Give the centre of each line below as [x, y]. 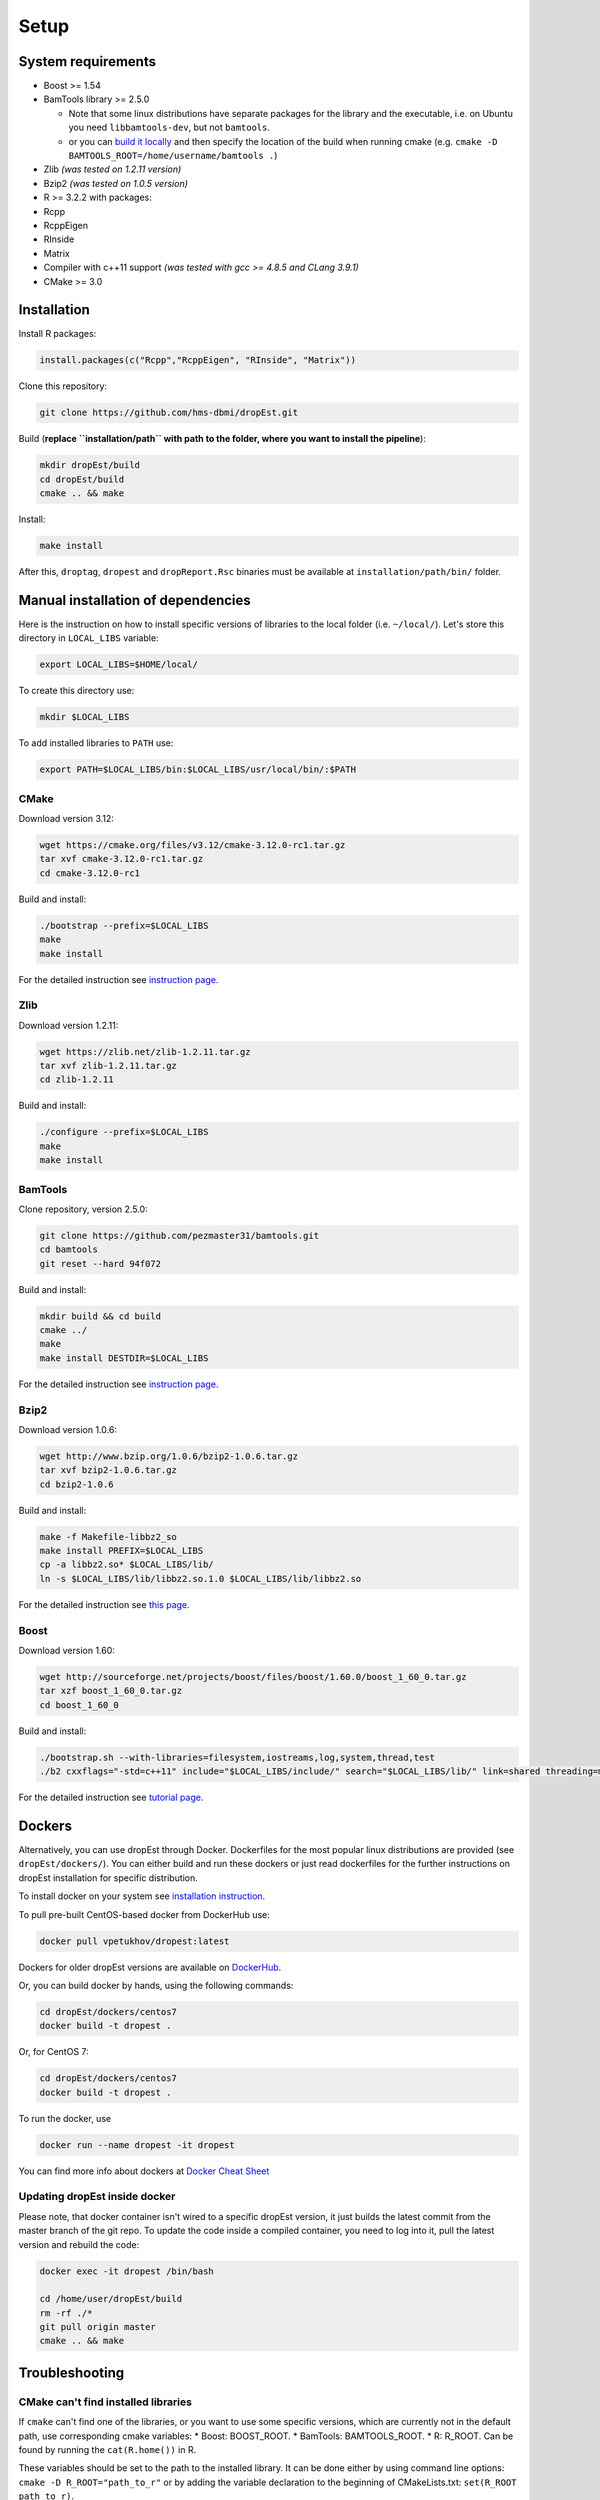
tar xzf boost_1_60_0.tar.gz [111, 1691]
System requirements [87, 61]
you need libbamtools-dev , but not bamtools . [169, 127]
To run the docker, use [65, 2118]
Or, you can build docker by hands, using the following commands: [156, 1985]
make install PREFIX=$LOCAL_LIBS [121, 1551]
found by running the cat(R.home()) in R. [107, 2450]
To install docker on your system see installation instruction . [142, 1896]
